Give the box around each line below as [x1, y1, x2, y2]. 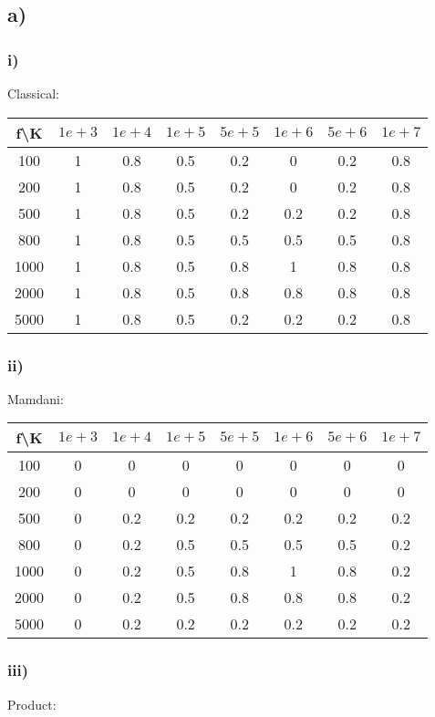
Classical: [7, 84, 59, 102]
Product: [7, 694, 57, 713]
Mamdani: [7, 389, 64, 408]
